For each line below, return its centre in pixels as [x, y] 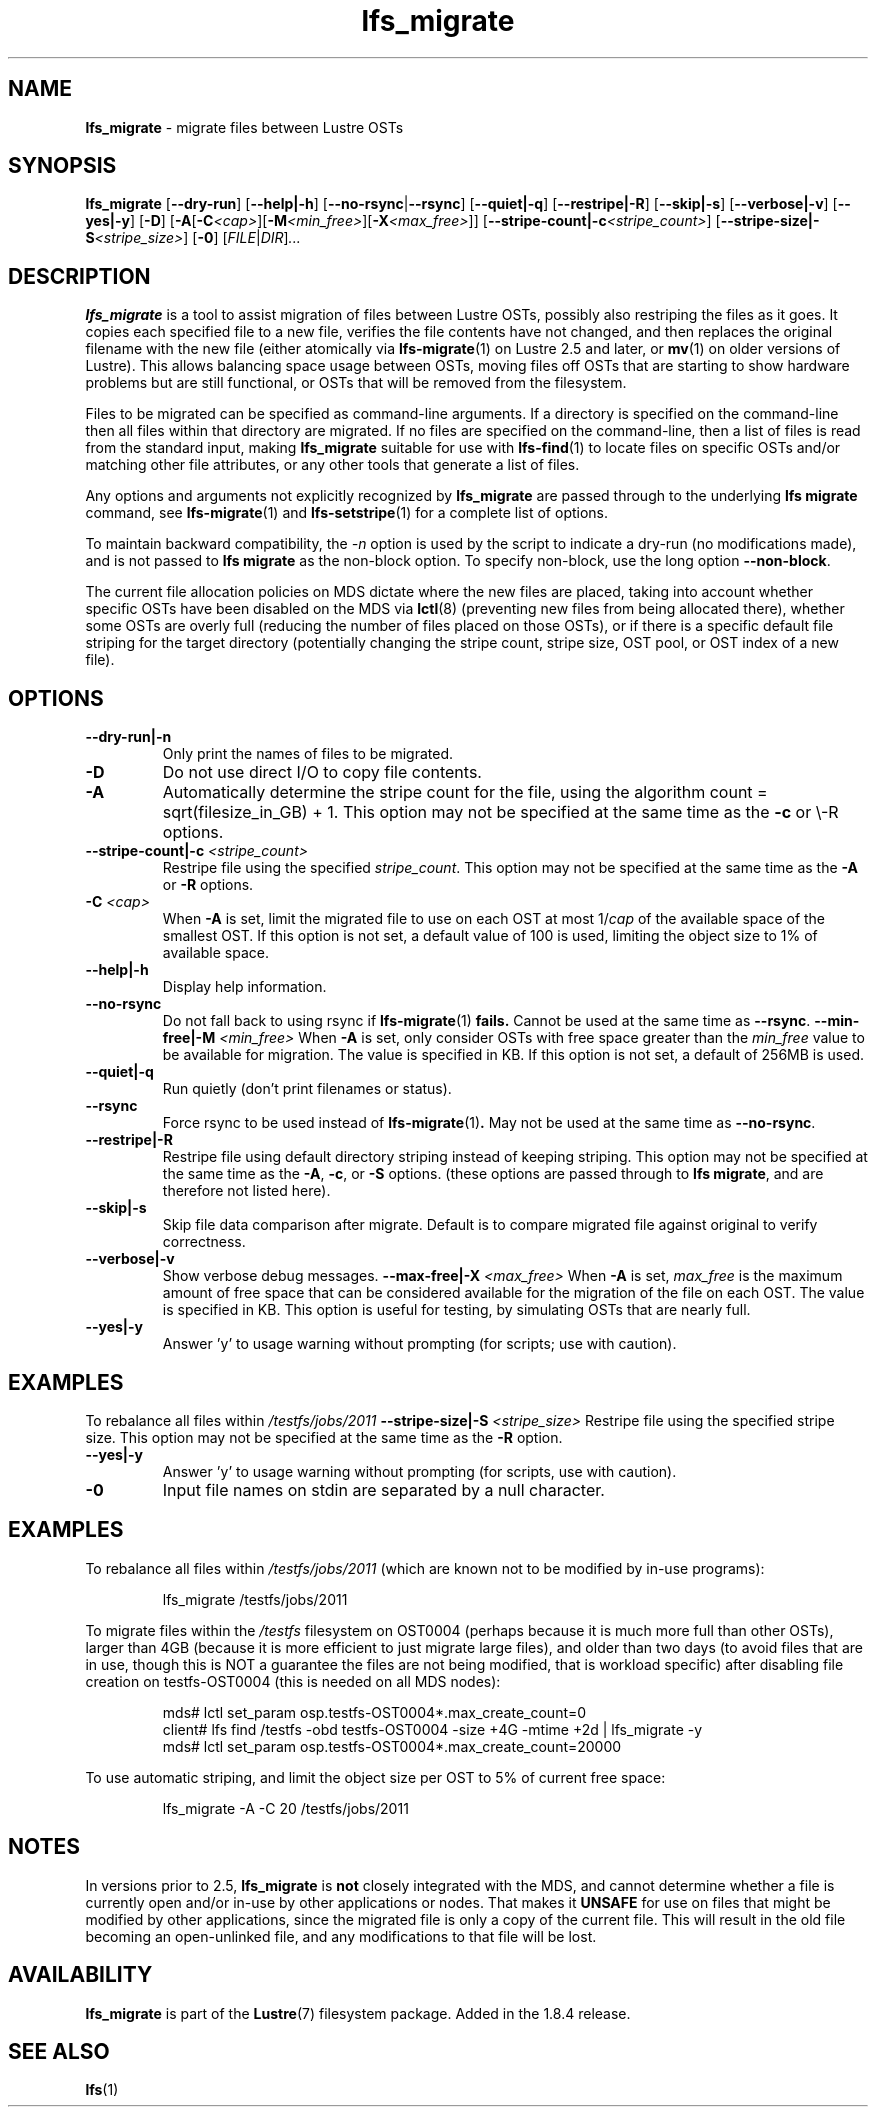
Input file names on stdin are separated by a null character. [383, 1489]
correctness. [204, 1242]
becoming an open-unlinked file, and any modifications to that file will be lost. [341, 1936]
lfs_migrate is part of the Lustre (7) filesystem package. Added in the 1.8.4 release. [358, 2013]
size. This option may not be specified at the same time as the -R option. [324, 1437]
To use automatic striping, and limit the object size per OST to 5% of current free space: [375, 1777]
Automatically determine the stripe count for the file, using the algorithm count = [465, 792]
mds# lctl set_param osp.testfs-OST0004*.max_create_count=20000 [392, 1746]
